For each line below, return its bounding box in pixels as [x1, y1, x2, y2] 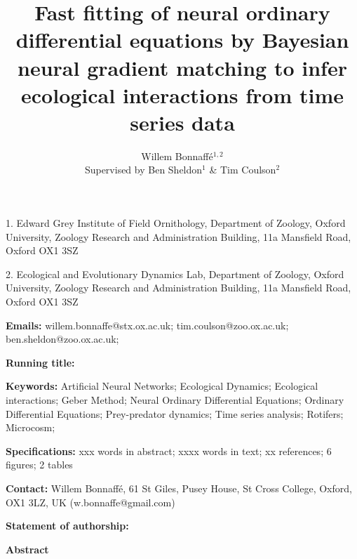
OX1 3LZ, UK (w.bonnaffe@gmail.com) [6, 494, 175, 509]
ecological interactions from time [21, 80, 344, 109]
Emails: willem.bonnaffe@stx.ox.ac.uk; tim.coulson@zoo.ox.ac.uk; [6, 317, 289, 332]
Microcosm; [6, 420, 55, 435]
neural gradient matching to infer [18, 53, 347, 81]
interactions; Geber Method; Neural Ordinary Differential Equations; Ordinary [6, 393, 344, 407]
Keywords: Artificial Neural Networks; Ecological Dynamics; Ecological [6, 379, 318, 393]
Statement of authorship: [6, 518, 129, 533]
